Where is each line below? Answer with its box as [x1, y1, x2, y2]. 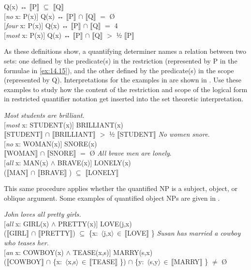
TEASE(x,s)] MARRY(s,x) [73, 247, 153, 257]
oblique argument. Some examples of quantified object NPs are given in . [4, 192, 220, 203]
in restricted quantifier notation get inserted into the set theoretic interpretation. [4, 94, 244, 104]
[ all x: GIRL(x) [4, 218, 49, 228]
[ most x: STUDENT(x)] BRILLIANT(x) [4, 119, 123, 129]
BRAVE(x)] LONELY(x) [57, 157, 131, 167]
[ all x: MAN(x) [4, 157, 49, 167]
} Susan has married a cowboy [151, 228, 241, 238]
